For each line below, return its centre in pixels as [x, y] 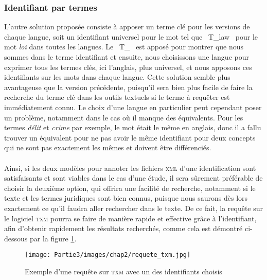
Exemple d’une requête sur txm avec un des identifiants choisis [123, 271]
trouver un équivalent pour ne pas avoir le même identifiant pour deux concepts [130, 137]
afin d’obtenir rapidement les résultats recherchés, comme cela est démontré [123, 228]
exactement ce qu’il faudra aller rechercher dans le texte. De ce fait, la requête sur [134, 208]
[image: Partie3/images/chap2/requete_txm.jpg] [108, 255]
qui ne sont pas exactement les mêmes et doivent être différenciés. [108, 147]
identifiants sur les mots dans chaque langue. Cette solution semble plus [117, 77]
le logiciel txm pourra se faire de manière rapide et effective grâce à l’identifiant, [130, 218]
